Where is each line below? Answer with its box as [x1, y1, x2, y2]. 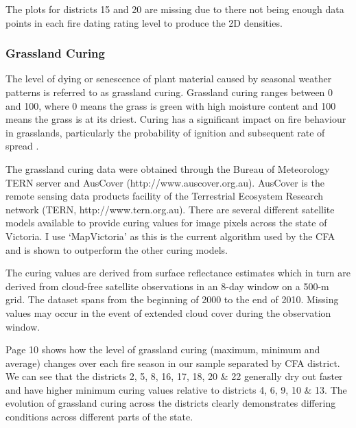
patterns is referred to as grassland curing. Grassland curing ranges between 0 [5, 85, 333, 99]
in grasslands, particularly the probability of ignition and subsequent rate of [5, 125, 325, 139]
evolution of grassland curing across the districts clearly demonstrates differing [5, 396, 336, 410]
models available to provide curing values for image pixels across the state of [5, 215, 327, 230]
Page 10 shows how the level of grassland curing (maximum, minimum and [5, 342, 320, 357]
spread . [5, 139, 39, 153]
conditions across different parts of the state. [5, 409, 193, 424]
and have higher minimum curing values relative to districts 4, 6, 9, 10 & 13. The [5, 382, 347, 396]
